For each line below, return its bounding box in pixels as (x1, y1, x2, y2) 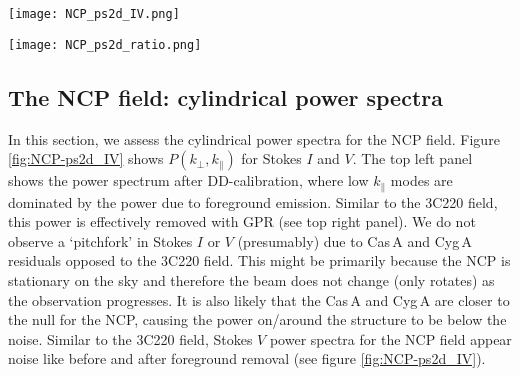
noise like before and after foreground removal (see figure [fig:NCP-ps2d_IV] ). (8, 348, 486, 369)
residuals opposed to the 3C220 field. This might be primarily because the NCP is (8, 250, 511, 271)
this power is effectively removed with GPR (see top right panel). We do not (8, 211, 476, 232)
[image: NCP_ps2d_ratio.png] (8, 37, 202, 52)
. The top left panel (352, 148, 473, 169)
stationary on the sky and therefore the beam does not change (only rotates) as (8, 269, 495, 290)
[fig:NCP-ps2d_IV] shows (8, 148, 164, 169)
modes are (390, 170, 453, 191)
